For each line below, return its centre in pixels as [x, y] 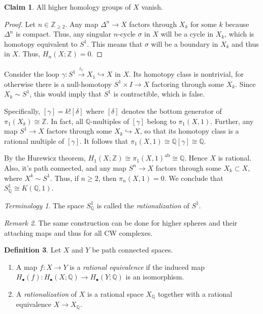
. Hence [196, 158]
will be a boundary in [185, 43]
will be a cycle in [187, 34]
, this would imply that [65, 94]
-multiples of [110, 121]
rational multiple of [34, 140]
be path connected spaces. [133, 250]
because [237, 24]
